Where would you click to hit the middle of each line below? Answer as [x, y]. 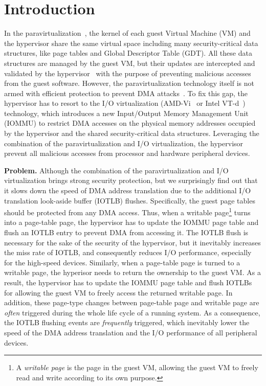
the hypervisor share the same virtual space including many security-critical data [131, 43]
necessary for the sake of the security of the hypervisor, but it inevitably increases [132, 242]
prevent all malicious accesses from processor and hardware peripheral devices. [127, 153]
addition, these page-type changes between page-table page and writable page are [132, 302]
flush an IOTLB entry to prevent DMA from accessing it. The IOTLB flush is [126, 232]
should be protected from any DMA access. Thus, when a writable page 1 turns [127, 211]
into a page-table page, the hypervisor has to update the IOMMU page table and [131, 222]
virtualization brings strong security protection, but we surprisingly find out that [131, 180]
